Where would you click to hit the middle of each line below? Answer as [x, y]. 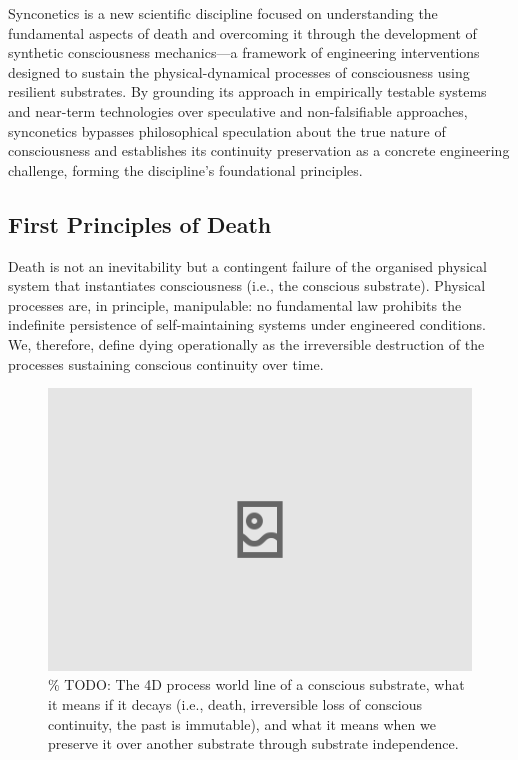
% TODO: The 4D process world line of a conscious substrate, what [256, 684]
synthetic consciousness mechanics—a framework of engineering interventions [244, 52]
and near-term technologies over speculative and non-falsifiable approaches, [238, 110]
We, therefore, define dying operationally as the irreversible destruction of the [246, 343]
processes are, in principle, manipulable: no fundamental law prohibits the [235, 304]
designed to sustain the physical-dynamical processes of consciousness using [239, 71]
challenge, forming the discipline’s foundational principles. [185, 169]
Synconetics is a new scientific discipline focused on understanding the [223, 13]
